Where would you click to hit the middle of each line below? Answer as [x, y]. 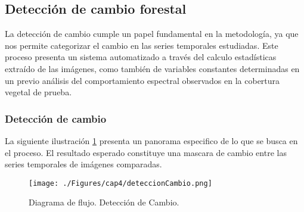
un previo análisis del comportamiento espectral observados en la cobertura [142, 80]
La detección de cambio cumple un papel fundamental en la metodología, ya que [152, 34]
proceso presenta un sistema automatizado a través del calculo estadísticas [141, 57]
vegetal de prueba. [38, 92]
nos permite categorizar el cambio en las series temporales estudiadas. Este [142, 45]
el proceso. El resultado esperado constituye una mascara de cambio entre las [146, 152]
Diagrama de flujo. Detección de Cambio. [104, 202]
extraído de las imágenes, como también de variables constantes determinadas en [152, 68]
